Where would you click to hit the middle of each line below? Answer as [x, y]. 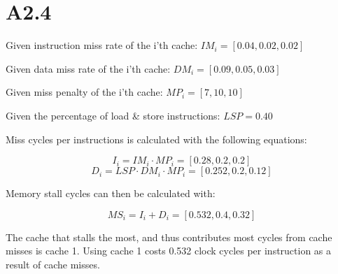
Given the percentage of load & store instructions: [113, 115]
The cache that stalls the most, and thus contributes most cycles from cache [169, 237]
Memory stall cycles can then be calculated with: [111, 193]
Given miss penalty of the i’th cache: [84, 92]
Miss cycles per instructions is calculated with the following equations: [156, 139]
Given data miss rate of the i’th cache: [88, 68]
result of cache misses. [53, 264]
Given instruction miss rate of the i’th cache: [102, 45]
